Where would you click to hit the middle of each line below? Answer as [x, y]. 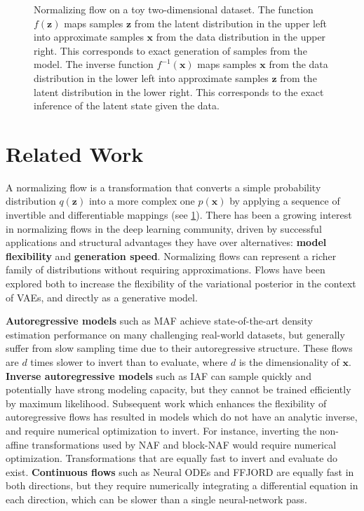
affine [17, 444]
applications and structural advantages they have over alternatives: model [166, 242]
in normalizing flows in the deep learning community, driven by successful [164, 228]
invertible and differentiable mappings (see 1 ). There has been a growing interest [179, 215]
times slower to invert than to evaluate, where [129, 362]
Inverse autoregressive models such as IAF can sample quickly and [159, 375]
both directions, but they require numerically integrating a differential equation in [182, 485]
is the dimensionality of [289, 362]
